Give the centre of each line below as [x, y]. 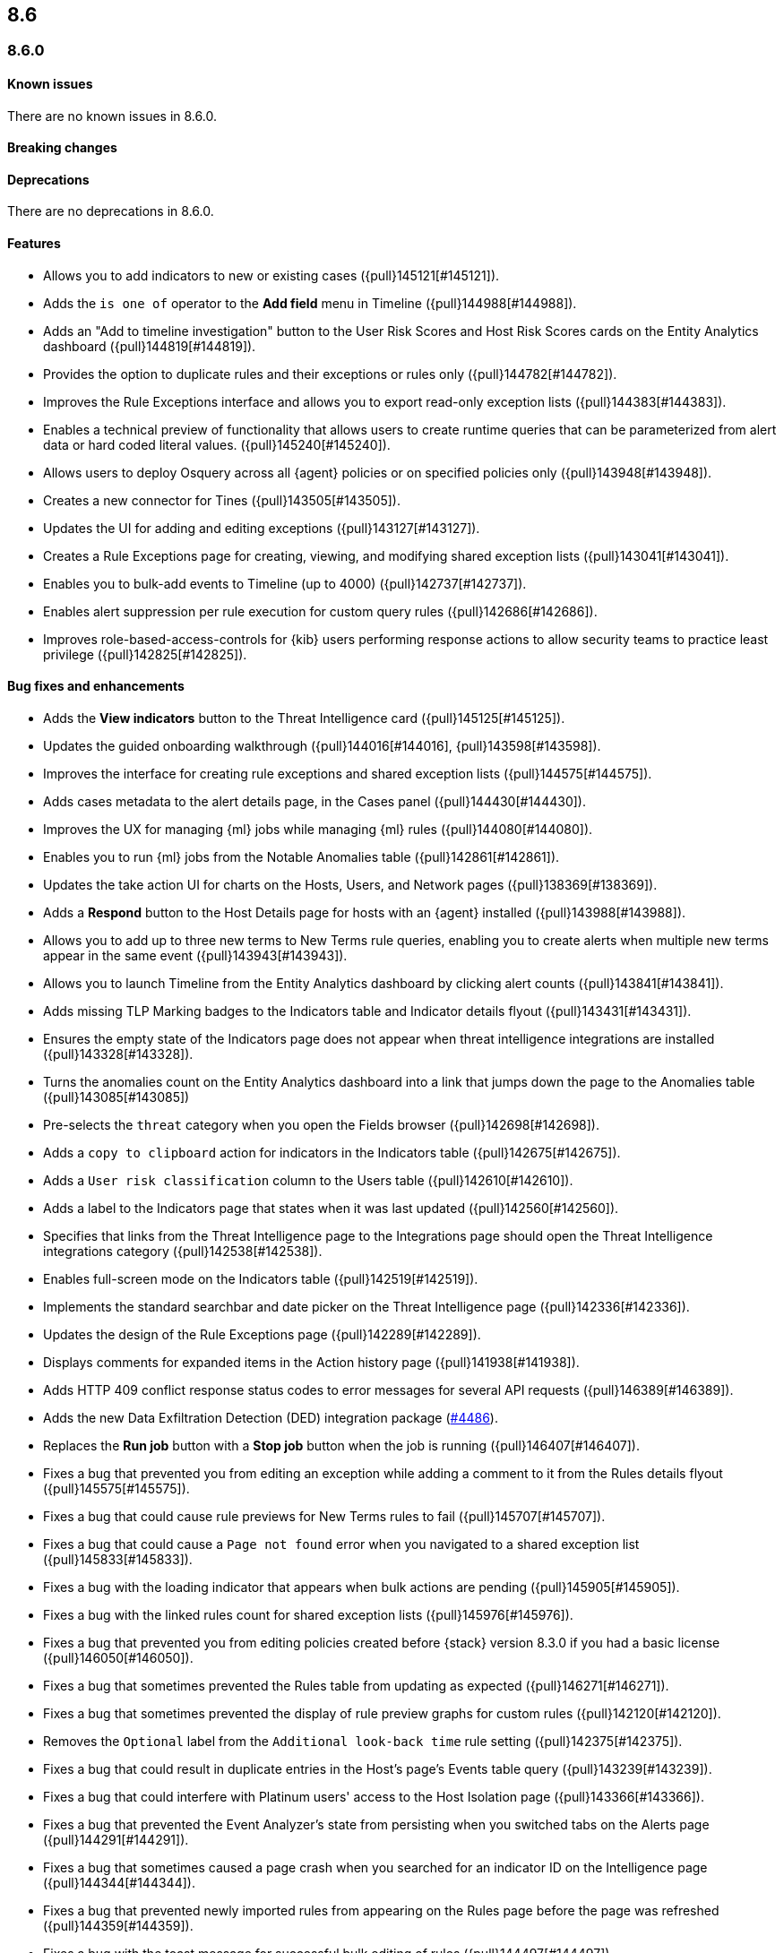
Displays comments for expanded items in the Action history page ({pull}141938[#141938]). [311, 1362]
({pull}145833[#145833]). [118, 1559]
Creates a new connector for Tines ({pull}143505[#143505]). [222, 500]
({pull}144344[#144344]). [119, 1882]
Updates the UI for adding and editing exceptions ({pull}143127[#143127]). [262, 528]
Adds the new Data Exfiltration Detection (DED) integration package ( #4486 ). [271, 1417]
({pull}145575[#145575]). [116, 1488]
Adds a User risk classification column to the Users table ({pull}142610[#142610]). [308, 1180]
